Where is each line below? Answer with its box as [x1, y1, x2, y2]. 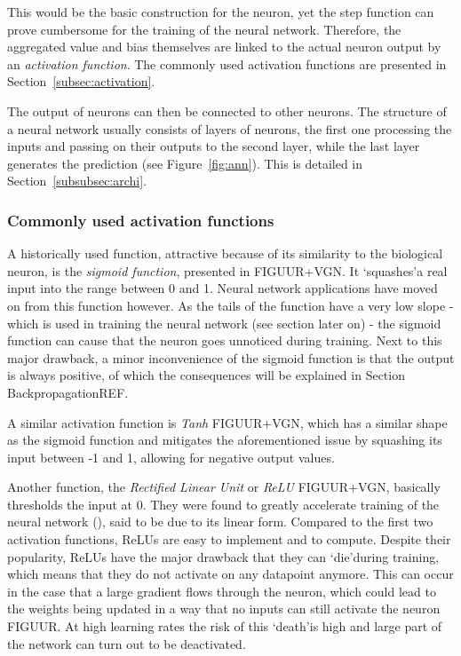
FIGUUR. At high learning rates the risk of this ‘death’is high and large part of [7, 617, 442, 636]
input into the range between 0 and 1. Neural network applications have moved [7, 279, 438, 297]
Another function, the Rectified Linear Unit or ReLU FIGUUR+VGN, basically [7, 478, 441, 496]
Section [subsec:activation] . [7, 72, 155, 91]
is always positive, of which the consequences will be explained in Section [7, 366, 405, 384]
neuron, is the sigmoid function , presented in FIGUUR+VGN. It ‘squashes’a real [7, 261, 448, 280]
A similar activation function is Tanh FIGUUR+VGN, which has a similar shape [7, 413, 448, 431]
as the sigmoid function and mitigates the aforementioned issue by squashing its [7, 431, 442, 449]
